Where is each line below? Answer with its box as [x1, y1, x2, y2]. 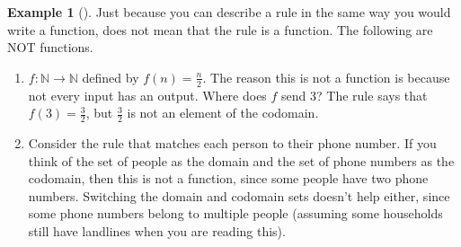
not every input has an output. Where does [28, 85, 267, 104]
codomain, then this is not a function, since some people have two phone [28, 169, 429, 188]
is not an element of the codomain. [127, 103, 319, 122]
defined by [82, 67, 139, 86]
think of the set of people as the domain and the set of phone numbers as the [28, 151, 455, 170]
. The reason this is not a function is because [202, 67, 450, 86]
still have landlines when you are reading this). [28, 222, 286, 240]
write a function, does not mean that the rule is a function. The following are [7, 20, 433, 39]
